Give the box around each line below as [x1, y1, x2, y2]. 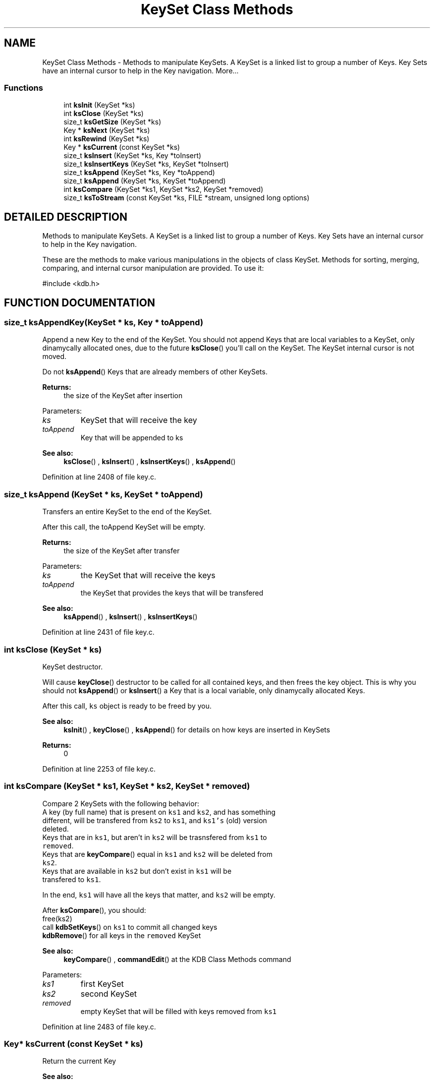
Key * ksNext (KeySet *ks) [63, 126, 150, 135]
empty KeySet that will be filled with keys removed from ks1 [80, 1007, 277, 1016]
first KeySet [80, 978, 124, 989]
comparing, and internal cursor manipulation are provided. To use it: [42, 264, 264, 273]
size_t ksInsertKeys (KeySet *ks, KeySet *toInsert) [63, 160, 229, 169]
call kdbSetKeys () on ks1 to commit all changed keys [42, 922, 217, 931]
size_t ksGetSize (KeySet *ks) [63, 118, 162, 126]
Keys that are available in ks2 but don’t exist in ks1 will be [42, 866, 232, 875]
